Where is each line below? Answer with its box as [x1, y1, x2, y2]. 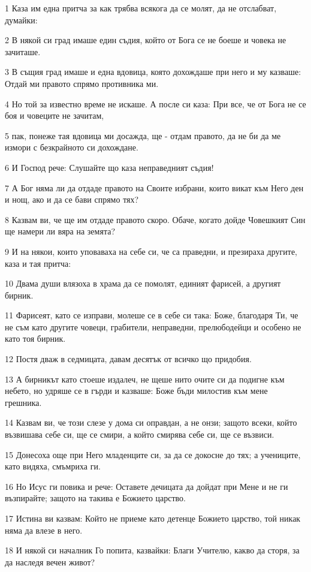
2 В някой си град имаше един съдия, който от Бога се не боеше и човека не [5, 34, 286, 46]
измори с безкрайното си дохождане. [5, 141, 138, 153]
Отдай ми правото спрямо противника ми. [5, 77, 159, 89]
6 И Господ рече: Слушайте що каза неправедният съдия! [5, 161, 214, 173]
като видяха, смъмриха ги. [5, 460, 101, 472]
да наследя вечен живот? [5, 555, 95, 568]
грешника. [5, 396, 42, 408]
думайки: [5, 13, 38, 26]
